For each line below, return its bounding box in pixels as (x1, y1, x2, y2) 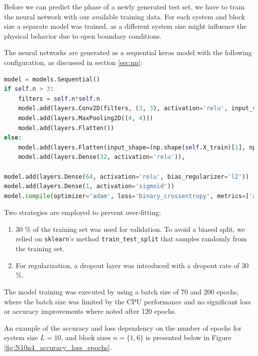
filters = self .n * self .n (18, 95, 100, 102)
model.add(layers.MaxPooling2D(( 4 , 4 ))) (18, 114, 153, 122)
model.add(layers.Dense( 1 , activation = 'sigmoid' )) (4, 183, 175, 190)
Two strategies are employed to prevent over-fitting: (4, 207, 161, 217)
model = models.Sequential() (4, 75, 100, 83)
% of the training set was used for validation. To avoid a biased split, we (25, 223, 245, 234)
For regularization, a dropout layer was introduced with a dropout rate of (15, 260, 240, 270)
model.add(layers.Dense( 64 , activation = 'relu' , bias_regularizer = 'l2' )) (4, 173, 250, 180)
